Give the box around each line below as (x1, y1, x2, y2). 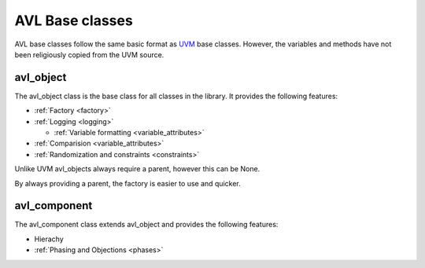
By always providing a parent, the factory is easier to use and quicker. (14, 178, 241, 188)
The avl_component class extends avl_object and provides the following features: (14, 220, 279, 229)
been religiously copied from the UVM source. (14, 50, 164, 59)
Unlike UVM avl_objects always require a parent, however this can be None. (14, 164, 261, 174)
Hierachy (34, 234, 65, 244)
